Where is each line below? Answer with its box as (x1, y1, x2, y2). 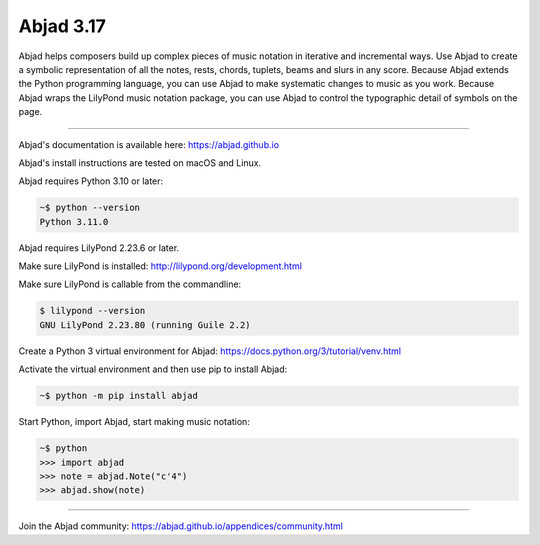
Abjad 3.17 (18, 15, 107, 37)
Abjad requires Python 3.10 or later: (18, 175, 164, 187)
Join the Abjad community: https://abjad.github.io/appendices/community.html (18, 520, 344, 532)
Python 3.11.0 (39, 216, 109, 227)
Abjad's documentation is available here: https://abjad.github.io (18, 138, 280, 150)
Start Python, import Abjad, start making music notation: (18, 416, 250, 428)
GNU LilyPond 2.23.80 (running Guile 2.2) (39, 319, 251, 330)
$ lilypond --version (39, 305, 146, 317)
